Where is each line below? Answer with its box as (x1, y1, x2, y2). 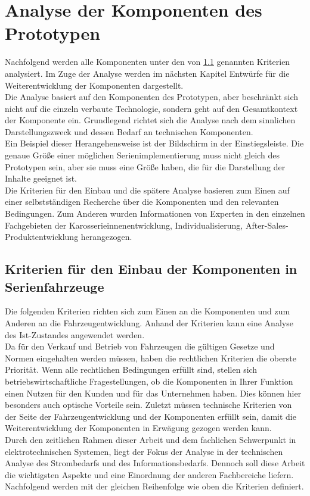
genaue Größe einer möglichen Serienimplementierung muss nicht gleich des (5, 149, 280, 161)
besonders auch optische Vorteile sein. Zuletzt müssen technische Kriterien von (5, 398, 292, 411)
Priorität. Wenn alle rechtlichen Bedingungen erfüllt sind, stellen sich (5, 363, 258, 376)
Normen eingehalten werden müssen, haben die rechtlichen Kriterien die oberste (5, 351, 296, 364)
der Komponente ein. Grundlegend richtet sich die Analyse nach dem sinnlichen (5, 114, 296, 126)
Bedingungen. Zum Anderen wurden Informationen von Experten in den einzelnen (5, 207, 305, 220)
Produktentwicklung (5, 230, 79, 243)
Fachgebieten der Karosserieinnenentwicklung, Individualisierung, (5, 219, 243, 231)
